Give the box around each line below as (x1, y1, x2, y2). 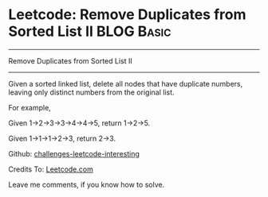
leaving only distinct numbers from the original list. (8, 87, 175, 97)
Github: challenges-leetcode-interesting (8, 149, 140, 158)
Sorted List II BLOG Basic (8, 22, 171, 41)
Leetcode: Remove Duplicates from (8, 6, 246, 24)
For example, (8, 102, 52, 112)
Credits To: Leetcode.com (8, 164, 93, 174)
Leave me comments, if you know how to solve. (8, 180, 165, 189)
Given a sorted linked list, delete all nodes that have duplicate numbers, (8, 79, 243, 88)
